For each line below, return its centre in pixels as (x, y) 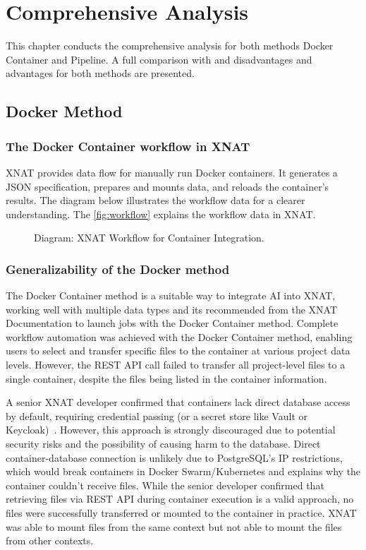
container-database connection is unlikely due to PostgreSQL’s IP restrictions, (174, 457)
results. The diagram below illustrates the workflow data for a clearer (155, 200)
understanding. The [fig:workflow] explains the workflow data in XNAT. (161, 214)
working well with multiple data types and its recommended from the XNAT (172, 309)
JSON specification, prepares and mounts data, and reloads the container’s (167, 186)
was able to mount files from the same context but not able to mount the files (174, 526)
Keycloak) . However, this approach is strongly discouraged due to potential (171, 430)
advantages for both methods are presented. (100, 73)
